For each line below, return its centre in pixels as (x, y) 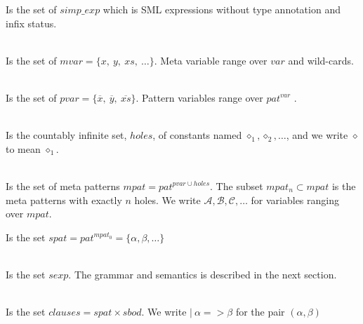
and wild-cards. (321, 60)
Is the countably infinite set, (66, 135)
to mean (23, 148)
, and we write (317, 135)
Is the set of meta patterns (63, 185)
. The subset (237, 185)
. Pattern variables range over (199, 97)
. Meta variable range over (211, 60)
